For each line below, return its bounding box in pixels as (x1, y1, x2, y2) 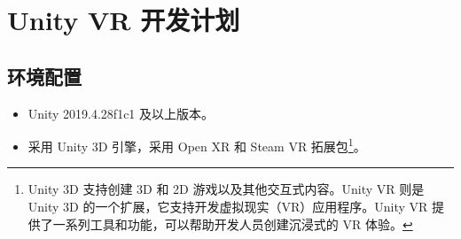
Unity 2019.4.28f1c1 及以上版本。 (27, 104, 215, 122)
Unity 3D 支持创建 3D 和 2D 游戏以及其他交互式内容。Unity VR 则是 (27, 180, 425, 198)
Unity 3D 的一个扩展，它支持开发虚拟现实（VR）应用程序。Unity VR (27, 197, 428, 216)
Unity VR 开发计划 (7, 2, 240, 38)
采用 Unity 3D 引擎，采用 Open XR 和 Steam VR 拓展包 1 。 (27, 135, 366, 155)
